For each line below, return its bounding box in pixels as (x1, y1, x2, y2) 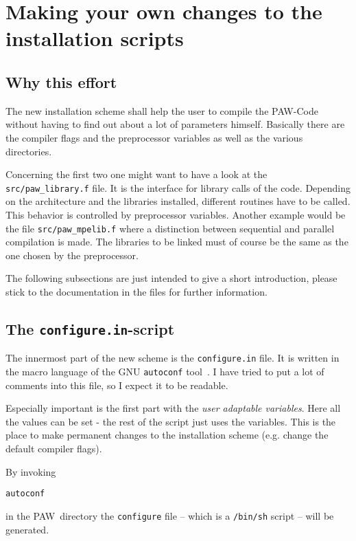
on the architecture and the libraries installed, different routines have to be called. (5, 194, 351, 208)
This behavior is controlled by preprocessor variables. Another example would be (5, 207, 346, 221)
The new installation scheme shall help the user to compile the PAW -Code (5, 103, 318, 118)
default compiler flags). (5, 441, 102, 456)
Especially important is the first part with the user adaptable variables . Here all (5, 401, 341, 415)
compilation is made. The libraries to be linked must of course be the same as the (5, 234, 348, 249)
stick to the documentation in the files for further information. (5, 285, 268, 299)
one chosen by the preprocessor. (5, 247, 139, 262)
